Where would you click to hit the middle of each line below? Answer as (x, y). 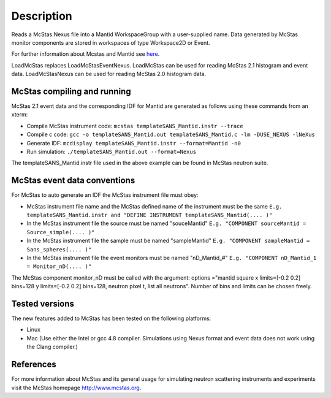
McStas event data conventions (73, 181)
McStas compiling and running (71, 91)
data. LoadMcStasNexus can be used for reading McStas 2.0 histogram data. (109, 74)
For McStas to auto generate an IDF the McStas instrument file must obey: (105, 195)
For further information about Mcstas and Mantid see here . (86, 54)
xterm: (20, 115)
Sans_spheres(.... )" (59, 249)
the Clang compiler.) (52, 347)
